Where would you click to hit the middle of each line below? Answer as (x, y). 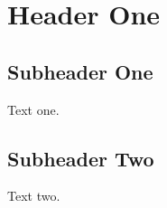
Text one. (33, 109)
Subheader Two (81, 158)
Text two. (34, 196)
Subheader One (80, 71)
